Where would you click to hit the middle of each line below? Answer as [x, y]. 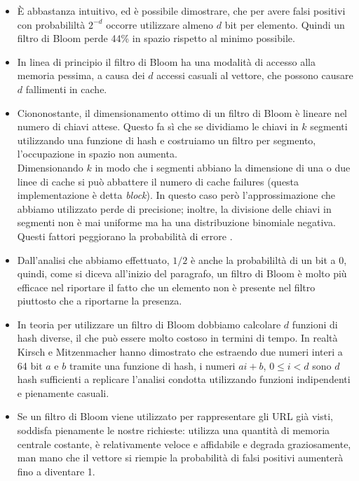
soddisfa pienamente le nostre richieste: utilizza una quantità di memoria [174, 430]
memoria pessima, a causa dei [81, 75]
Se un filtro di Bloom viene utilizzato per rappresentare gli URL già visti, [175, 416]
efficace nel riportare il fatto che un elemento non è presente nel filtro [166, 287]
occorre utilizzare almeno [160, 24]
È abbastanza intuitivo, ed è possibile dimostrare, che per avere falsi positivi [181, 11]
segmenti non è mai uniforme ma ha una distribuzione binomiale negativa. [176, 222]
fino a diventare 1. [56, 471]
